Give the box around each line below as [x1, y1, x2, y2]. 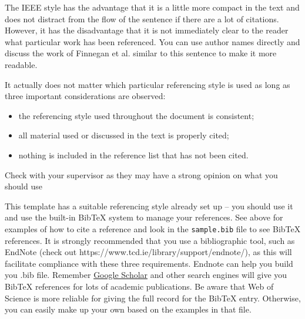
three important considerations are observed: [5, 90, 166, 102]
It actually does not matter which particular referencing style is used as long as [5, 78, 290, 90]
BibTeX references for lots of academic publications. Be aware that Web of [5, 280, 274, 292]
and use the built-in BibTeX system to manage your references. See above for [5, 211, 283, 223]
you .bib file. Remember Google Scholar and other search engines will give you [5, 269, 287, 281]
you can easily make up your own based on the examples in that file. [5, 303, 252, 315]
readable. [5, 58, 38, 70]
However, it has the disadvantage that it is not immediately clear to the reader [5, 24, 289, 36]
